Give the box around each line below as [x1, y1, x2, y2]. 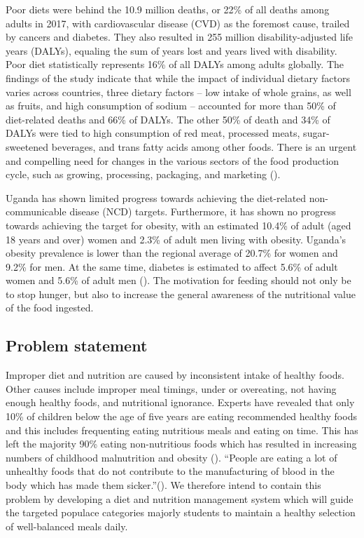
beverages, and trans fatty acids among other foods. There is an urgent [51, 139, 357, 154]
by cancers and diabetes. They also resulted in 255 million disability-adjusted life [6, 29, 353, 44]
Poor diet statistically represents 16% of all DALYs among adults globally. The [6, 57, 344, 72]
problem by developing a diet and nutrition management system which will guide [6, 491, 353, 506]
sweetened [6, 139, 49, 154]
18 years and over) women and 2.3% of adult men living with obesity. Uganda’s [6, 231, 346, 246]
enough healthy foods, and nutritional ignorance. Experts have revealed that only [6, 395, 355, 410]
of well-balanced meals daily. [6, 518, 128, 533]
